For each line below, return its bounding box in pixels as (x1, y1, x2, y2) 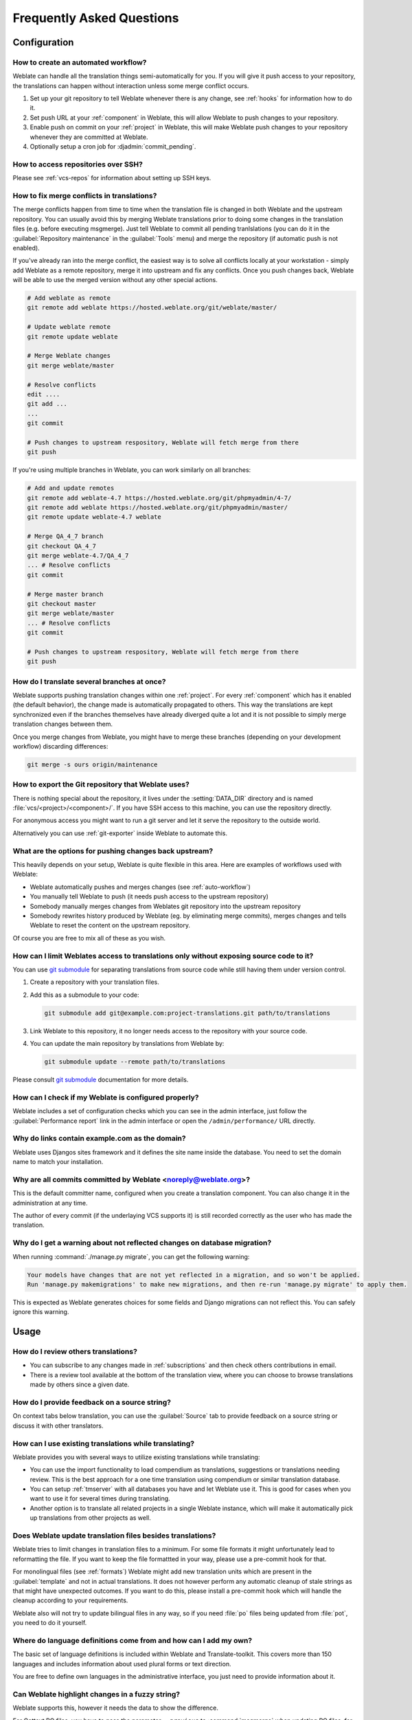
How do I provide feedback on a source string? (12, 1397, 172, 1407)
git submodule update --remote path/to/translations (44, 1058, 226, 1066)
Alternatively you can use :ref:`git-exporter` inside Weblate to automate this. (12, 829, 228, 837)
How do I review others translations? (12, 1347, 137, 1357)
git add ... (27, 400, 68, 408)
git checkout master (27, 599, 96, 608)
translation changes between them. (12, 720, 113, 729)
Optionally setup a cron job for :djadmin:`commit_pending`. (30, 142, 196, 151)
